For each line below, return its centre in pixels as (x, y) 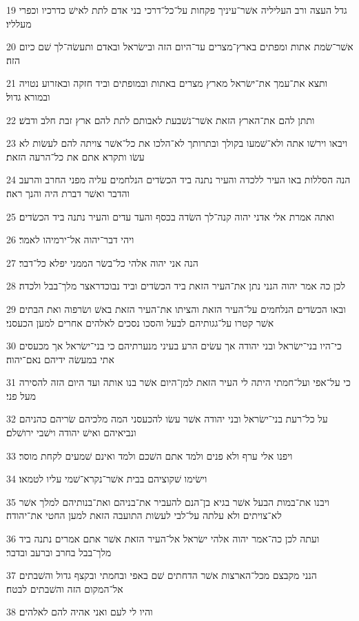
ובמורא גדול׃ (28, 96)
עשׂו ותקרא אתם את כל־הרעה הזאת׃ (75, 156)
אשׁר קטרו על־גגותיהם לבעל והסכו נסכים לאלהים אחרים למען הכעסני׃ (140, 322)
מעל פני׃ (21, 395)
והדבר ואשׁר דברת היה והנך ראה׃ (68, 193)
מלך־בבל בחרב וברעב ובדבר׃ (59, 552)
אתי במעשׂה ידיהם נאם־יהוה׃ (60, 359)
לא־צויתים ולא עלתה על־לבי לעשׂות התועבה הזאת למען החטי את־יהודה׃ (144, 515)
